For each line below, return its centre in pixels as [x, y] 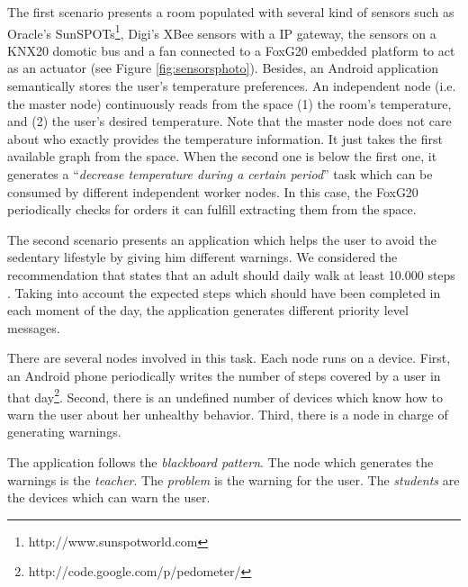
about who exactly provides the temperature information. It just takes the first [225, 138]
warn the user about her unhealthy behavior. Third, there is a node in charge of [228, 414]
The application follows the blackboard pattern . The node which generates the [220, 461]
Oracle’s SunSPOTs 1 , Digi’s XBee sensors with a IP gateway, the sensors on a [222, 32]
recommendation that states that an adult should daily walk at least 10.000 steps [231, 274]
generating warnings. [64, 432]
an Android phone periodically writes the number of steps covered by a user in [224, 375]
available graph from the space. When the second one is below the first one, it [222, 156]
